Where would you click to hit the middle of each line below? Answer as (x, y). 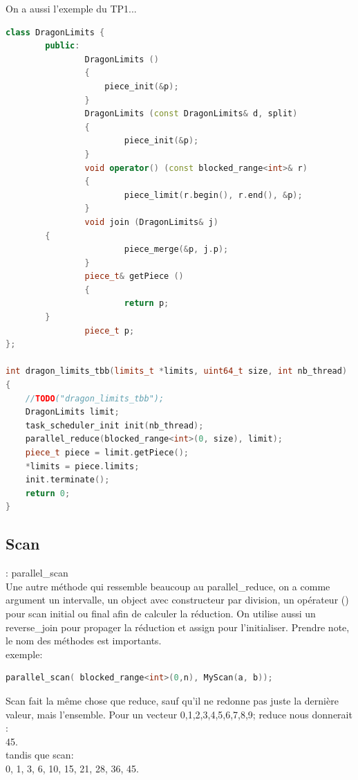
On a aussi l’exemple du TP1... (71, 8)
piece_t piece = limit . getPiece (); (107, 453)
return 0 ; (48, 493)
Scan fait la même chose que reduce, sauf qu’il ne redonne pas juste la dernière (172, 700)
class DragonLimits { (55, 32)
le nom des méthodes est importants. (84, 641)
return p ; (147, 303)
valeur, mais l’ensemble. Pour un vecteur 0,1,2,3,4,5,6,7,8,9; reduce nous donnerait (179, 714)
